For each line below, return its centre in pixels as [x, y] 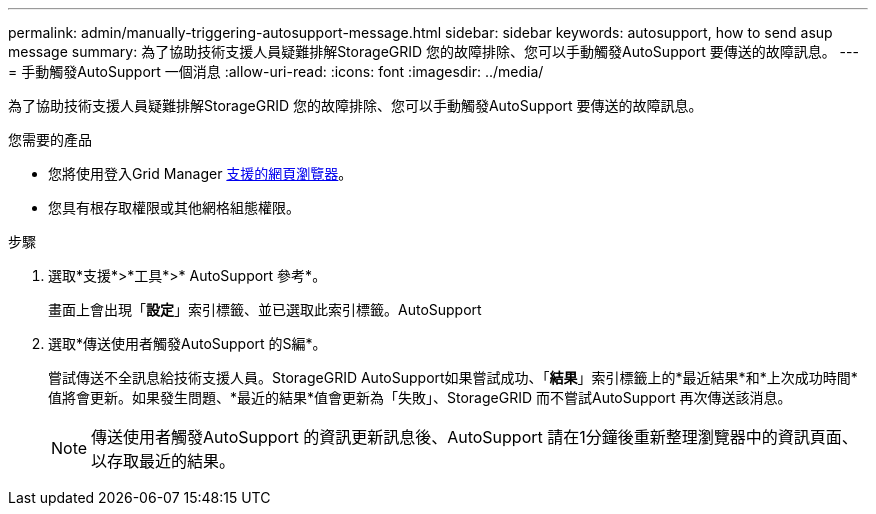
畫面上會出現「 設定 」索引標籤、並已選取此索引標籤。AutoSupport [265, 309]
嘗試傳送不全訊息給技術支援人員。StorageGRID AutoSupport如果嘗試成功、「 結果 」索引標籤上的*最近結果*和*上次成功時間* [453, 377]
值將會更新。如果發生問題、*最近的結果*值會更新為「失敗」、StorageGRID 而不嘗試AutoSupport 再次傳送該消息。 [420, 397]
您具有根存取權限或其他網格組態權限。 [174, 207]
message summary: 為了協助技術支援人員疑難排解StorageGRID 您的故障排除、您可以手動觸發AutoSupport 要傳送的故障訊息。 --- [433, 51]
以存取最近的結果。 [163, 461]
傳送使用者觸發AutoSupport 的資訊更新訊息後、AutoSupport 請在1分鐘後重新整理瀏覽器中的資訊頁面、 [474, 437]
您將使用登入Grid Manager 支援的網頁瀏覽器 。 [200, 173]
